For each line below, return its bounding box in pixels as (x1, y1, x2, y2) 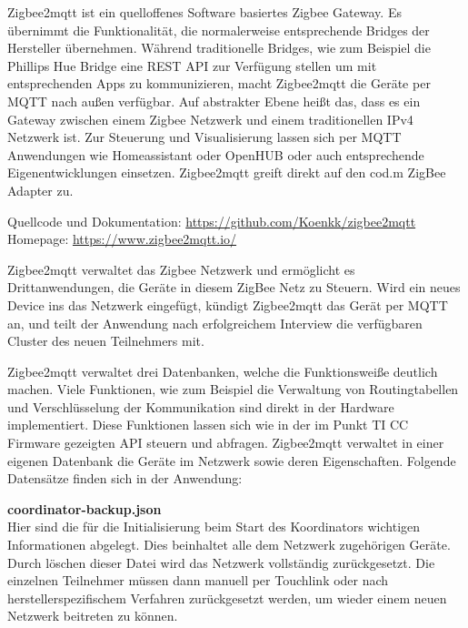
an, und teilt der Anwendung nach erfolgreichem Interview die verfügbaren (7, 313, 423, 332)
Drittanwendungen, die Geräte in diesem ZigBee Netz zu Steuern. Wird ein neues (7, 278, 461, 297)
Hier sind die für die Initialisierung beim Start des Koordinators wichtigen (7, 517, 421, 536)
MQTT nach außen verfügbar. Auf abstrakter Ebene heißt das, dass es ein (7, 91, 421, 110)
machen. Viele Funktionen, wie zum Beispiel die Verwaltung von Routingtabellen (7, 380, 459, 399)
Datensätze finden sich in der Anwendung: (7, 469, 243, 488)
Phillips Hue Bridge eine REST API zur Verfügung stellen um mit (7, 56, 377, 75)
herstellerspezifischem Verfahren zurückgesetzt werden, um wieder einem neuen (7, 588, 447, 607)
